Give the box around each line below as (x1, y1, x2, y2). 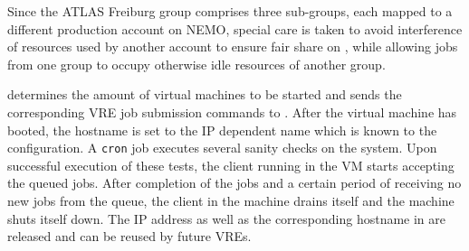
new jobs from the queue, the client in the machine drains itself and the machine (7, 191, 455, 209)
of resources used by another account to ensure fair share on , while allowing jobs (7, 37, 458, 56)
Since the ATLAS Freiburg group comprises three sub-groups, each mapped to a (7, 2, 453, 20)
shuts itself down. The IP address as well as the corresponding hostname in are (7, 209, 446, 228)
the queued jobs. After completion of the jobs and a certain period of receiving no (7, 173, 462, 192)
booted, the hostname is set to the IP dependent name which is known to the (7, 120, 437, 139)
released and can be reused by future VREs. (7, 227, 252, 246)
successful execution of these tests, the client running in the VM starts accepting (7, 155, 455, 174)
